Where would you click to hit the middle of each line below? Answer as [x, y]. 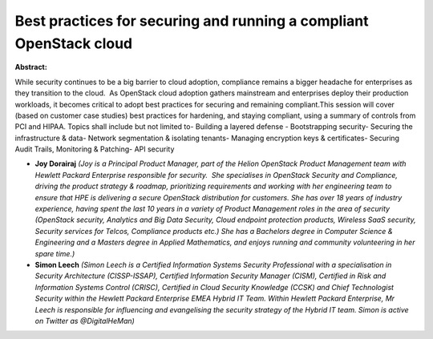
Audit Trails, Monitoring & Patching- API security [95, 149]
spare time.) [55, 253]
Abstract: [31, 67]
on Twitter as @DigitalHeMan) [85, 321]
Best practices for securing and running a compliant [192, 21]
